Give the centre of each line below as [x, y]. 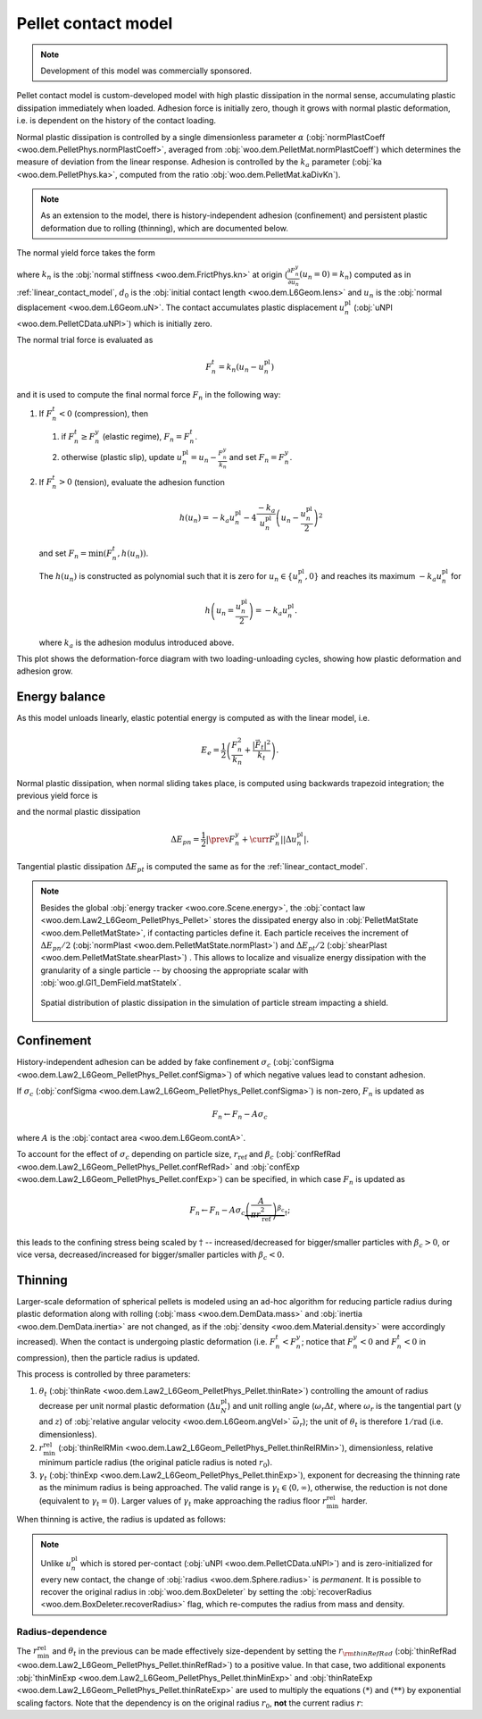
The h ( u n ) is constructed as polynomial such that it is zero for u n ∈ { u [169, 577]
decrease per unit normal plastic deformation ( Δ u [130, 1405]
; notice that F [328, 1341]
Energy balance [61, 697]
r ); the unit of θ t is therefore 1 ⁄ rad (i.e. [371, 1423]
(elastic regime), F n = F [146, 437]
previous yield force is [57, 796]
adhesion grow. [45, 671]
